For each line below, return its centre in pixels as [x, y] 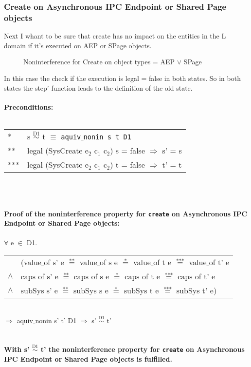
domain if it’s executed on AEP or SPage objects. [78, 45]
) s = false [127, 150]
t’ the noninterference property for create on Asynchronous [143, 349]
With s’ [17, 349]
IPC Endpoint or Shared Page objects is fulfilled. [88, 358]
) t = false [127, 164]
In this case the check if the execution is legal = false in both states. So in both [122, 78]
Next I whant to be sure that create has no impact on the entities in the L [115, 36]
